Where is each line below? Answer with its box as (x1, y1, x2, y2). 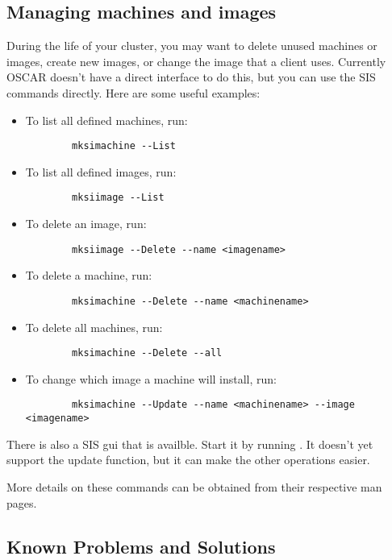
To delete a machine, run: (25, 267, 152, 284)
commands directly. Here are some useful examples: (6, 84, 261, 101)
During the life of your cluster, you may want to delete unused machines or (6, 37, 377, 54)
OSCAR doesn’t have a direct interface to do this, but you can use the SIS (6, 68, 376, 85)
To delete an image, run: (25, 215, 147, 232)
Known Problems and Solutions (6, 533, 276, 558)
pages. (6, 494, 37, 511)
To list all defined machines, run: (25, 111, 188, 128)
